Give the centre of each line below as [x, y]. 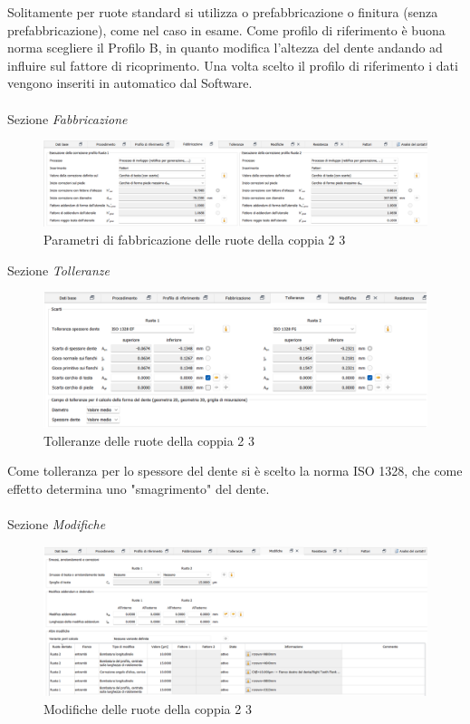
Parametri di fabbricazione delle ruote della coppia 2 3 [195, 239]
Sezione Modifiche [57, 524]
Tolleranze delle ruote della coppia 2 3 [149, 440]
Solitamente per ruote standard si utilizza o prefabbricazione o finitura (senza [223, 12]
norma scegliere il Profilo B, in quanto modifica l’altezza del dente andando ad [225, 48]
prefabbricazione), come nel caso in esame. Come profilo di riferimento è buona [226, 29]
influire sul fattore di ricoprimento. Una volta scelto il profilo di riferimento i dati [233, 65]
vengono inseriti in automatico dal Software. [130, 83]
